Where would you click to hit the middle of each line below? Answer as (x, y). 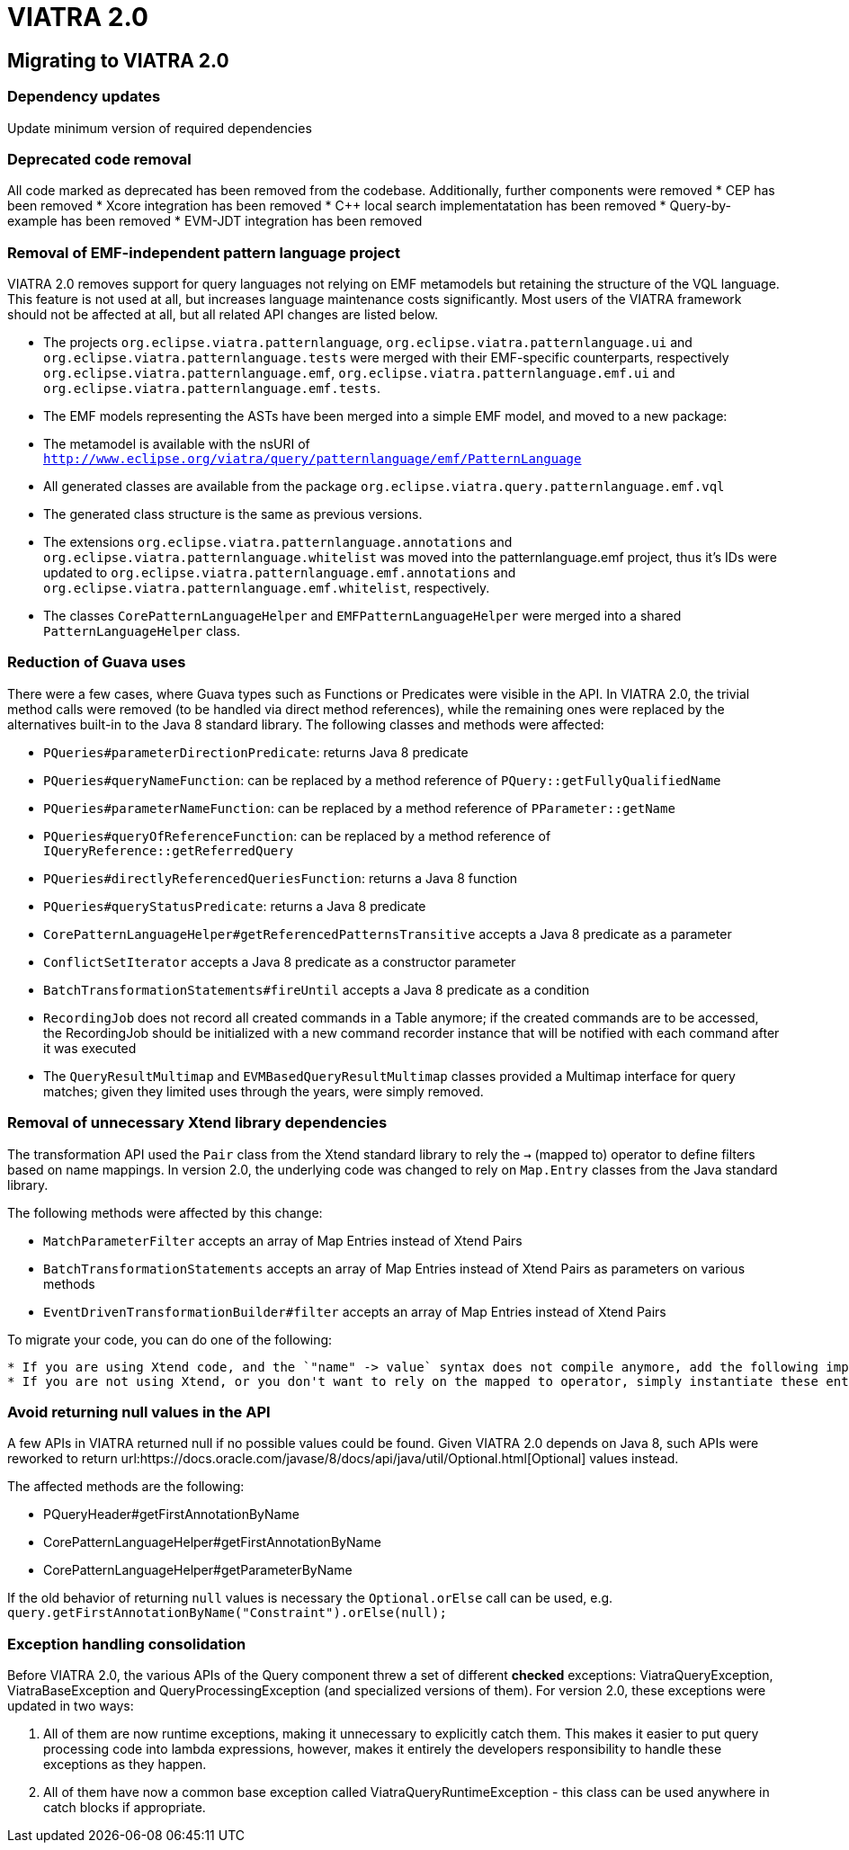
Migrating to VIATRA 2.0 (118, 60)
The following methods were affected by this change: (165, 1212)
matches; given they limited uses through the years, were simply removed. (264, 1091)
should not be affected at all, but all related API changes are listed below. (223, 315)
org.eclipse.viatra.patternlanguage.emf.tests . (212, 389)
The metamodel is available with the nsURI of (177, 444)
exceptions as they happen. (125, 1765)
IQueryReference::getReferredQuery (169, 850)
